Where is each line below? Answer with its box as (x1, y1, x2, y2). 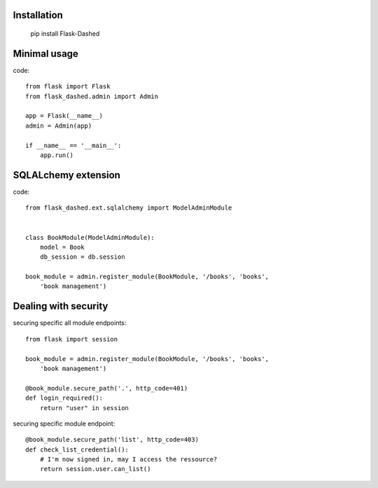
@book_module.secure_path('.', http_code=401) (25, 384, 188, 392)
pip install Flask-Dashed (30, 29, 100, 38)
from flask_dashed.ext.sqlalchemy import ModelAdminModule (25, 204, 232, 212)
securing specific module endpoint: (13, 419, 115, 428)
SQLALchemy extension (13, 169, 120, 181)
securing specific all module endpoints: (13, 319, 127, 327)
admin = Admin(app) (25, 121, 92, 130)
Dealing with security (13, 300, 108, 312)
